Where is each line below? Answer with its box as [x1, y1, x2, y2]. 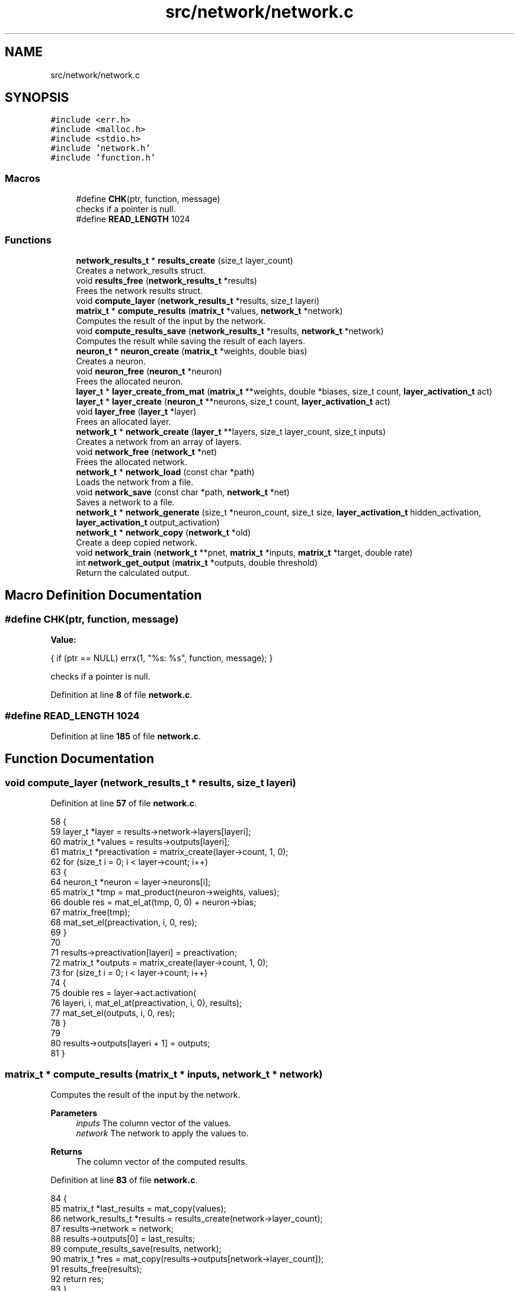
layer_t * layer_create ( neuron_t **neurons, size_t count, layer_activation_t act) [76, 396, 390, 406]
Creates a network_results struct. [76, 265, 206, 276]
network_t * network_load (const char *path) [76, 466, 255, 477]
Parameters [50, 1107, 98, 1118]
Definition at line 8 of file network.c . [50, 690, 193, 700]
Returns [50, 1146, 82, 1157]
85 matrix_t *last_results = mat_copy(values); [50, 1203, 226, 1213]
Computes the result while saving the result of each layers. [76, 335, 306, 346]
